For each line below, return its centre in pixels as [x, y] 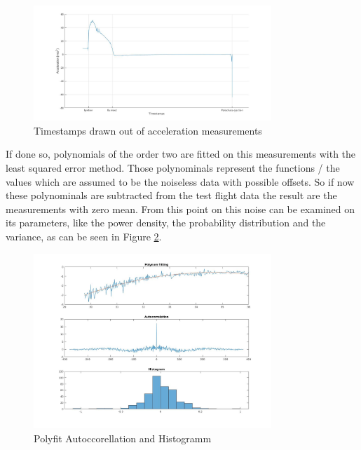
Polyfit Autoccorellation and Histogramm [123, 438]
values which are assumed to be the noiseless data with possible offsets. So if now [180, 181]
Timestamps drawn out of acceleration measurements [148, 130]
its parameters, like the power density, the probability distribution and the [166, 223]
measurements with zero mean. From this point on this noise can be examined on [180, 209]
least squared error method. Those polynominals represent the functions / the [173, 168]
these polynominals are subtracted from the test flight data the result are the [171, 195]
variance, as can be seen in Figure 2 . [84, 237]
